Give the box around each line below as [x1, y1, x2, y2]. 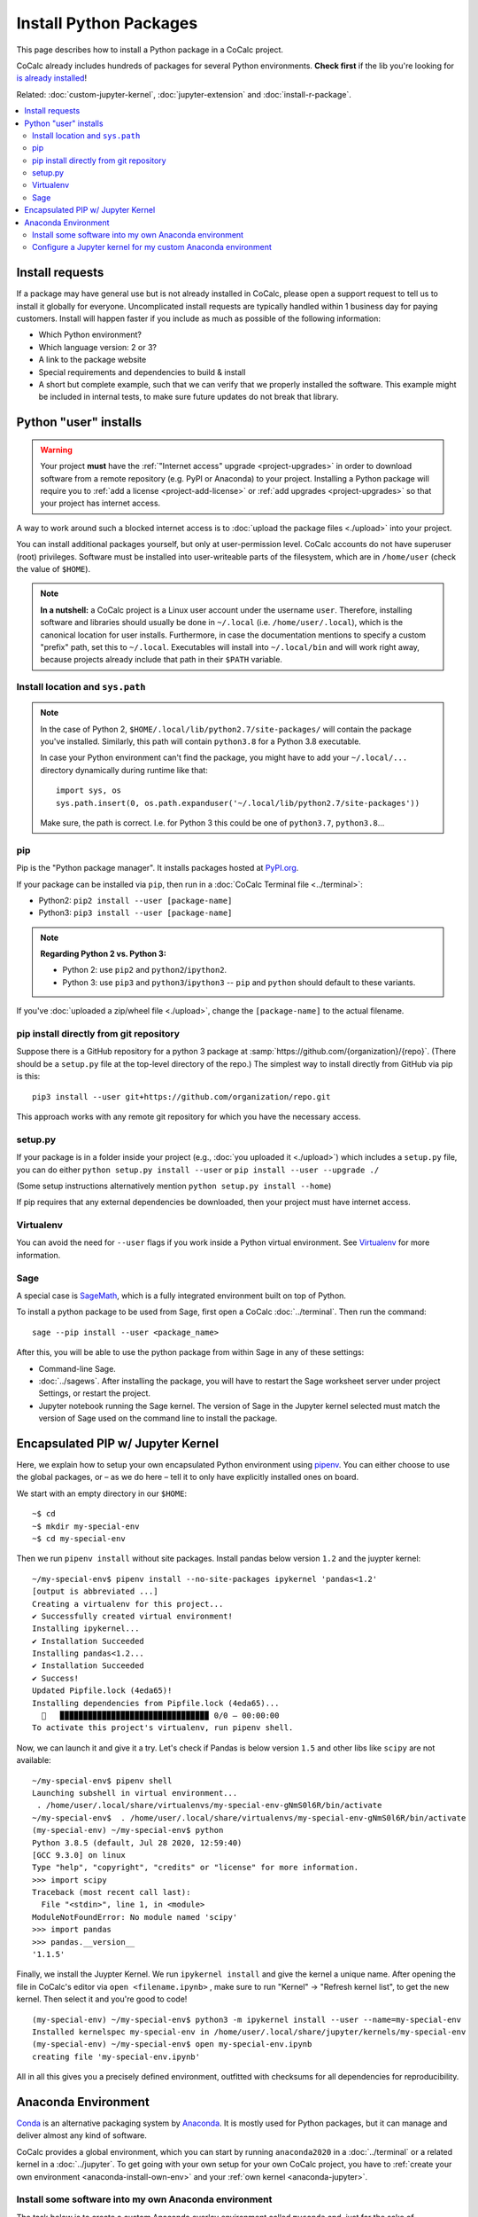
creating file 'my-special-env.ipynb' [32, 2051, 201, 2062]
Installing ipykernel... [32, 1624, 140, 1633]
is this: [16, 1071, 41, 1082]
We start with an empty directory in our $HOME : [16, 1488, 188, 1499]
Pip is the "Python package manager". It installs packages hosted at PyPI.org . [16, 863, 299, 873]
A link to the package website [38, 355, 147, 365]
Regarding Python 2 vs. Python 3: [40, 949, 167, 960]
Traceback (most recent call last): [32, 1887, 191, 1898]
